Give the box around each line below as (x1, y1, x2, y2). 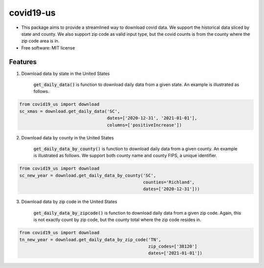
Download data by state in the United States (21, 70, 110, 76)
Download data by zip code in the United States (21, 199, 117, 205)
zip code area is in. (21, 38, 60, 44)
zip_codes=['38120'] (148, 244, 198, 249)
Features (9, 58, 37, 66)
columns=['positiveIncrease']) (107, 122, 182, 128)
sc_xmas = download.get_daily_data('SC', (19, 108, 120, 114)
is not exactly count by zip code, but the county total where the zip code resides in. (33, 217, 201, 223)
